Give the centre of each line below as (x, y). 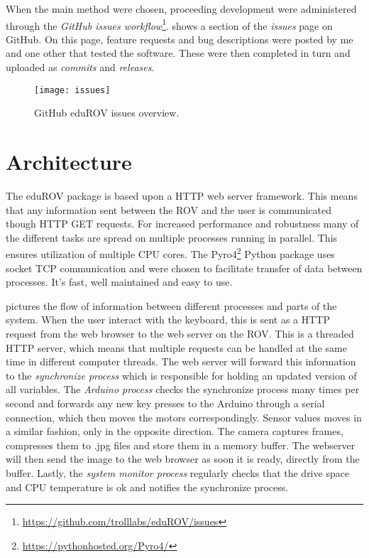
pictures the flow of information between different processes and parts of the (171, 305)
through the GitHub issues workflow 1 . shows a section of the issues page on (169, 24)
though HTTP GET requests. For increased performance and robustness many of (182, 224)
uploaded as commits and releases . (80, 67)
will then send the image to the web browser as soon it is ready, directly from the (183, 459)
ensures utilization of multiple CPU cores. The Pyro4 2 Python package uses (170, 253)
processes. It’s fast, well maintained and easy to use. (119, 282)
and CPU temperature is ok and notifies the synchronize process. (147, 487)
